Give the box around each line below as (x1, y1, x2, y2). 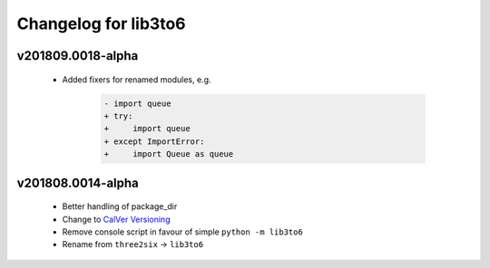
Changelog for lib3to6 (16, 14, 186, 33)
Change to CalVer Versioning (62, 214, 171, 225)
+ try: (103, 110, 133, 121)
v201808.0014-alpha (16, 175, 140, 190)
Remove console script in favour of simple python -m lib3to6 (62, 226, 303, 237)
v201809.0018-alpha (16, 48, 139, 63)
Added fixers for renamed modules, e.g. (62, 73, 212, 85)
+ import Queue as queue (103, 149, 234, 159)
